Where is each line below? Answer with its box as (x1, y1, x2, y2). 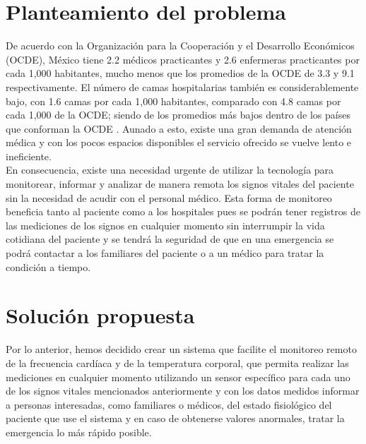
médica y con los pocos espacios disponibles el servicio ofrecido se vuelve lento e (6, 135, 352, 150)
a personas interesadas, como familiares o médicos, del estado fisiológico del (6, 397, 332, 412)
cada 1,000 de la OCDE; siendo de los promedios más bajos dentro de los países (6, 107, 350, 122)
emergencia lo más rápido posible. (6, 424, 152, 439)
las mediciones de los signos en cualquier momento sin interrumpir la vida (6, 217, 325, 232)
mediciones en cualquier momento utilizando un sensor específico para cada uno (6, 369, 350, 384)
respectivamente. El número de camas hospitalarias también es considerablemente (6, 79, 359, 94)
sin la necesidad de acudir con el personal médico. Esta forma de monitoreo (6, 190, 332, 205)
